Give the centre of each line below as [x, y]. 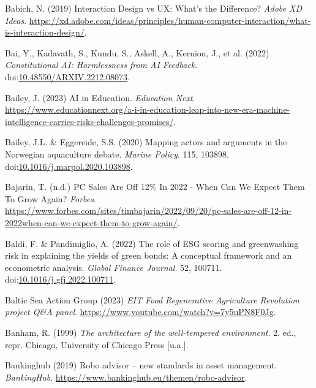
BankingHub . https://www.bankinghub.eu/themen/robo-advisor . [126, 377]
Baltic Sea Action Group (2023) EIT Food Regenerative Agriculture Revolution [152, 299]
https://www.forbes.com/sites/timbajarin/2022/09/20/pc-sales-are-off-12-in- [149, 211]
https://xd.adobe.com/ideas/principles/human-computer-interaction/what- [170, 20]
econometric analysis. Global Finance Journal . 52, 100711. [114, 267]
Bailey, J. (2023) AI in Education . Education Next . [100, 97]
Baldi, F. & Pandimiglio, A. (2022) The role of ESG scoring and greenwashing [152, 243]
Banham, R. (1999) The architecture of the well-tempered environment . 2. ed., [151, 333]
